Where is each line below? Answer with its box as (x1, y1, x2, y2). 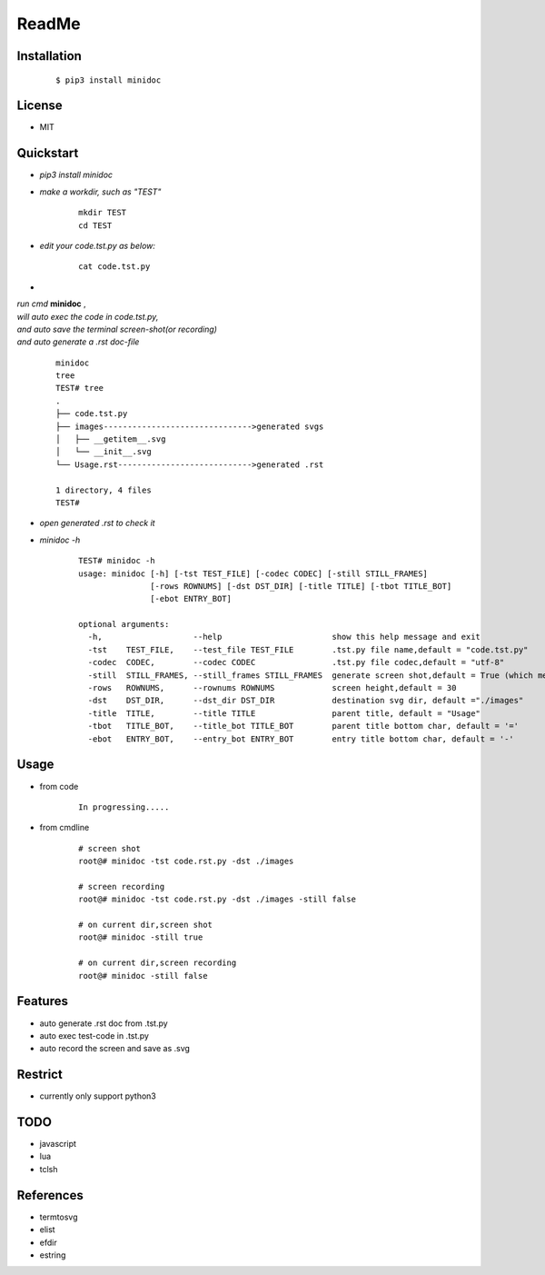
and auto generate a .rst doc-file (16, 336, 140, 347)
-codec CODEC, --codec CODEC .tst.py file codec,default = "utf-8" (87, 657, 505, 668)
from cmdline (39, 822, 90, 833)
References (16, 1187, 84, 1203)
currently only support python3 (39, 1091, 156, 1101)
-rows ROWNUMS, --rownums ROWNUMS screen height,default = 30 (87, 682, 457, 693)
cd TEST (78, 220, 113, 231)
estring (39, 1250, 66, 1260)
